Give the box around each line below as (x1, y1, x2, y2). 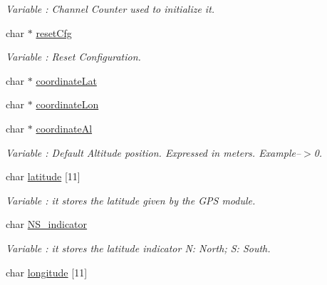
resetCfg (36, 25, 72, 40)
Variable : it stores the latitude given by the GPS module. (6, 192, 256, 207)
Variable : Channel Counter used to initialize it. (6, 1, 215, 16)
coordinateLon (36, 97, 99, 112)
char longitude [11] (6, 264, 88, 279)
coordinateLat (36, 73, 97, 88)
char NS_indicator (6, 217, 88, 232)
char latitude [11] (6, 169, 81, 184)
